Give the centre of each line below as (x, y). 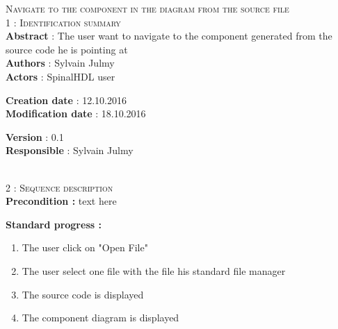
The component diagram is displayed (100, 318)
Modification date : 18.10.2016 (76, 113)
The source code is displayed (83, 294)
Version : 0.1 (35, 136)
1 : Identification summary (63, 22)
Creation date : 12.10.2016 (66, 100)
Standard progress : (54, 224)
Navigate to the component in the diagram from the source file (147, 8)
